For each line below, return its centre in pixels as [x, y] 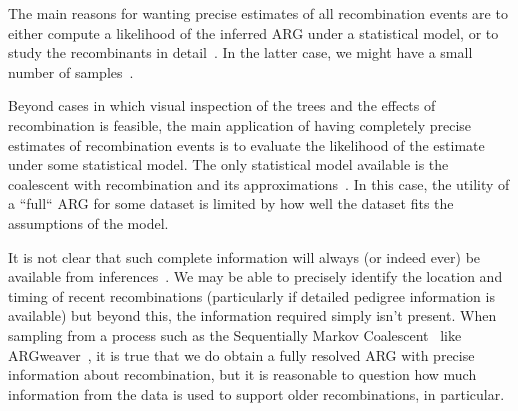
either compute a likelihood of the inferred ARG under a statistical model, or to [253, 32]
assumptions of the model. [88, 222]
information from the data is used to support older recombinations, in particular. [256, 393]
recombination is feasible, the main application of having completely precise [240, 124]
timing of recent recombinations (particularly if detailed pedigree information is [251, 295]
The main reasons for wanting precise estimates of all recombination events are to [258, 13]
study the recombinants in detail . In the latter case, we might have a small [240, 52]
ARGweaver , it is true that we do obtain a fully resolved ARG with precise [241, 354]
